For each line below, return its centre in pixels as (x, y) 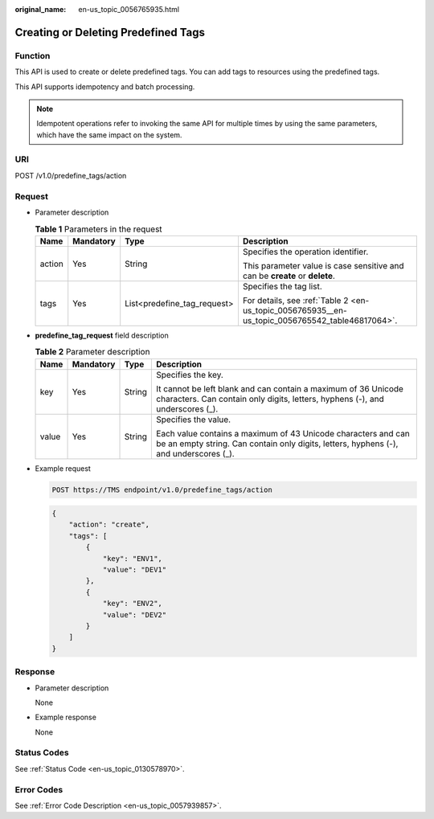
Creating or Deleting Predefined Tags (110, 32)
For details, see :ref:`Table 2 (295, 300)
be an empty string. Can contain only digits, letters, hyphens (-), (277, 444)
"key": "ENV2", (132, 604)
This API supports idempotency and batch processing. (105, 86)
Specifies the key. (190, 375)
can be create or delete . (289, 276)
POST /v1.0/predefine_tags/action (71, 175)
